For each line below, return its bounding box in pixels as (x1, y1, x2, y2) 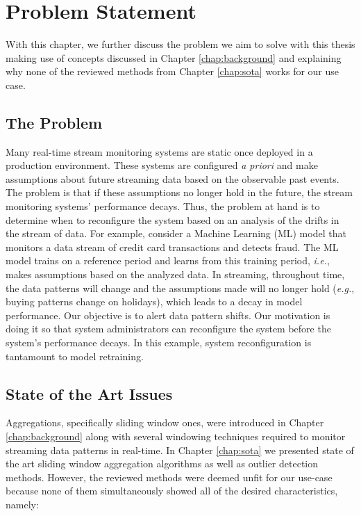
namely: (6, 497, 39, 511)
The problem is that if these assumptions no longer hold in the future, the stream (6, 185, 353, 200)
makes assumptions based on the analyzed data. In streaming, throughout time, (6, 267, 345, 282)
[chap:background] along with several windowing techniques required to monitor (6, 429, 346, 443)
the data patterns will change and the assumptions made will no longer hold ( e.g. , (6, 280, 355, 295)
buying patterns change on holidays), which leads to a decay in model (6, 294, 303, 309)
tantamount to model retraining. (6, 348, 144, 363)
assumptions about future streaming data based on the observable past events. (6, 171, 339, 186)
